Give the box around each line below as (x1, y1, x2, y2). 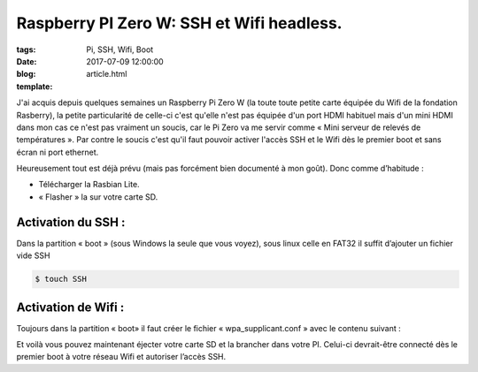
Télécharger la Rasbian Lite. (38, 179, 141, 190)
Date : (16, 56, 37, 66)
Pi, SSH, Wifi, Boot (86, 44, 154, 55)
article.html (86, 69, 127, 80)
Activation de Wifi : (16, 300, 125, 315)
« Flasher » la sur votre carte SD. (38, 191, 158, 202)
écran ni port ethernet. (16, 147, 99, 157)
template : (16, 80, 53, 92)
